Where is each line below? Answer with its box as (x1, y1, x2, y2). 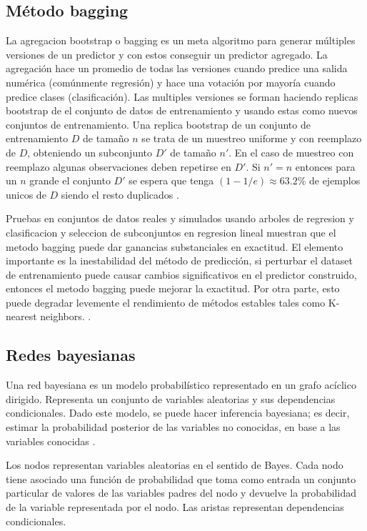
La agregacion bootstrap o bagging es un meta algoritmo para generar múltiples (6, 33, 356, 48)
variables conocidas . (6, 433, 96, 448)
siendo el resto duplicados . (61, 187, 179, 202)
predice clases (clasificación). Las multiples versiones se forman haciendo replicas (6, 89, 358, 104)
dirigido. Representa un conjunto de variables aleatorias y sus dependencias (6, 391, 336, 406)
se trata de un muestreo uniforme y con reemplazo (141, 131, 362, 146)
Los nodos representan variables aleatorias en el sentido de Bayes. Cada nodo (6, 457, 343, 472)
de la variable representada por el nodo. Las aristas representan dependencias (6, 500, 344, 515)
